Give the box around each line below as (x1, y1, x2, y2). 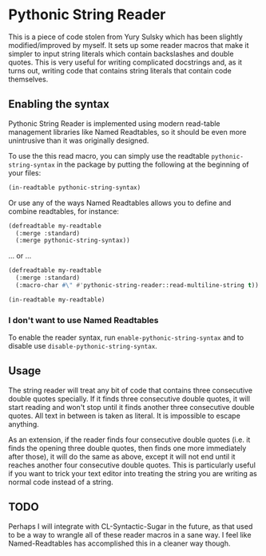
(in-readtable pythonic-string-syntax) (8, 183, 141, 191)
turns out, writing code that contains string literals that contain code (8, 65, 232, 75)
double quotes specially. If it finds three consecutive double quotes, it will (8, 393, 250, 404)
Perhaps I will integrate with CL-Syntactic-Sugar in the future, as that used (8, 521, 253, 531)
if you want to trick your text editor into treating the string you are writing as (8, 468, 257, 478)
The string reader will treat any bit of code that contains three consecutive (8, 385, 253, 395)
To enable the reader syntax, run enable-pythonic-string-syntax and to (8, 333, 244, 342)
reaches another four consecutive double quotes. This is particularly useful (8, 460, 256, 470)
